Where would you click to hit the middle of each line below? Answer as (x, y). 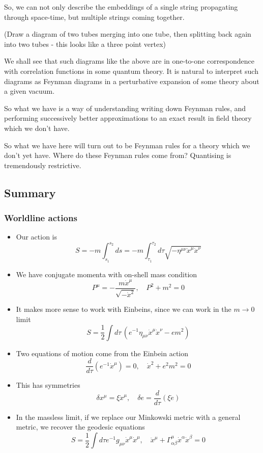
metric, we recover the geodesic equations (80, 427)
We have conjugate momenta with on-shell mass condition (107, 274)
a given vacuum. (30, 91)
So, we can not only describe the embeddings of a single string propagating (121, 7)
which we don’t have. (37, 128)
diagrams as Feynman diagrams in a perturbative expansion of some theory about (132, 81)
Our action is (37, 237)
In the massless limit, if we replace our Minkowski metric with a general (128, 417)
